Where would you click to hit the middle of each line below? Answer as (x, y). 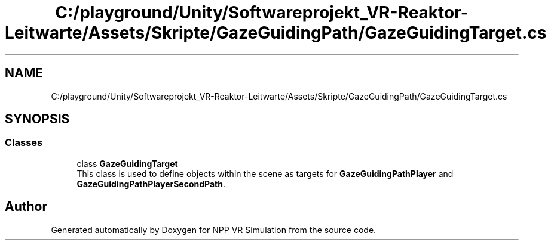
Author (26, 207)
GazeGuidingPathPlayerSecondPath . (151, 184)
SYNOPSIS (37, 119)
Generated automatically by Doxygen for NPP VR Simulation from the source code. (214, 230)
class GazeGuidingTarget (127, 163)
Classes (24, 143)
